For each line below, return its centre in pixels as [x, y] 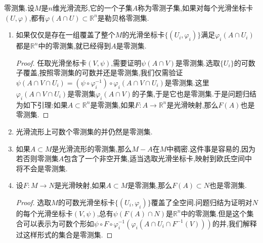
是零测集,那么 [150, 185]
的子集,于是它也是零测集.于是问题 [187, 93]
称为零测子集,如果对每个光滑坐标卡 [195, 8]
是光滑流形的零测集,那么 [92, 148]
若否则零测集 [37, 158]
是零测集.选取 [198, 62]
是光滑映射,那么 [192, 104]
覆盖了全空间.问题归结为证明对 [202, 202]
